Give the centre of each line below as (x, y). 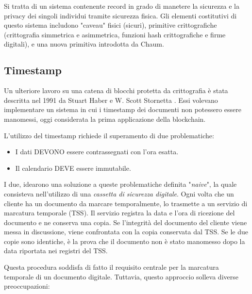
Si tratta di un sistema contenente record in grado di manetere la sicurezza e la (122, 6)
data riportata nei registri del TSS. (56, 251)
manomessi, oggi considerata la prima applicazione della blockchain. (105, 119)
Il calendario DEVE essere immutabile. (73, 168)
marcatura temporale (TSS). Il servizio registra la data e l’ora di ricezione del (119, 213)
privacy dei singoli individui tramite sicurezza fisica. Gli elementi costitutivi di (120, 15)
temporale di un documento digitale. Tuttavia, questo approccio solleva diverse (121, 276)
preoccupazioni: (27, 286)
